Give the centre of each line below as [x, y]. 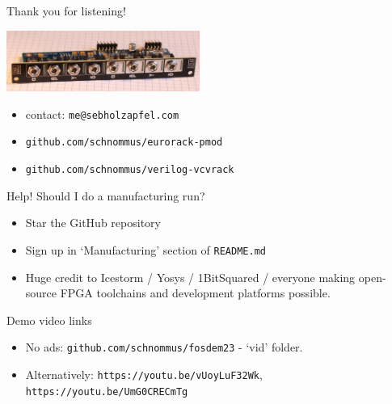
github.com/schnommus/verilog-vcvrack [130, 170]
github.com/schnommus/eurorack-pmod [124, 143]
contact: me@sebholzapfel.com [102, 114]
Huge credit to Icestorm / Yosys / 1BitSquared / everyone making [190, 277]
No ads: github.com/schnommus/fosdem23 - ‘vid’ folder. [164, 347]
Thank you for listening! [66, 11]
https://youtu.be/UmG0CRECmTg [107, 391]
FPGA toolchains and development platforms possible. [195, 293]
